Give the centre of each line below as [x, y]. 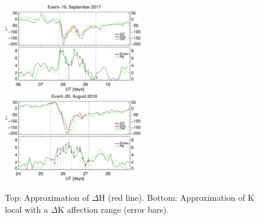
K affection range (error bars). [113, 209]
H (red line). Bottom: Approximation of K [177, 198]
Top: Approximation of [47, 198]
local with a [26, 209]
